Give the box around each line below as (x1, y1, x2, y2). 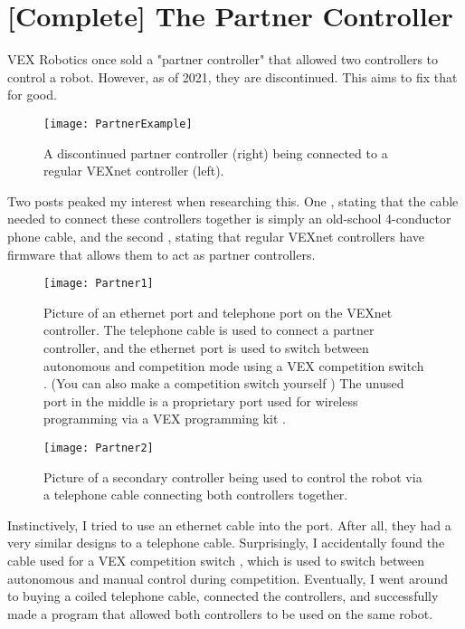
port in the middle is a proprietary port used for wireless (43, 391, 358, 410)
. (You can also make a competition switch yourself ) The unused (43, 374, 404, 393)
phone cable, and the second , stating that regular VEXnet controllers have (7, 226, 425, 245)
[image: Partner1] (43, 277, 154, 291)
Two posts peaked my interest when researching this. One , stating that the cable (7, 191, 459, 210)
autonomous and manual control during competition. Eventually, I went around (7, 568, 448, 587)
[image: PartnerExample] (43, 117, 193, 130)
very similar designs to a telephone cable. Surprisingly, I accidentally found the (7, 533, 445, 552)
